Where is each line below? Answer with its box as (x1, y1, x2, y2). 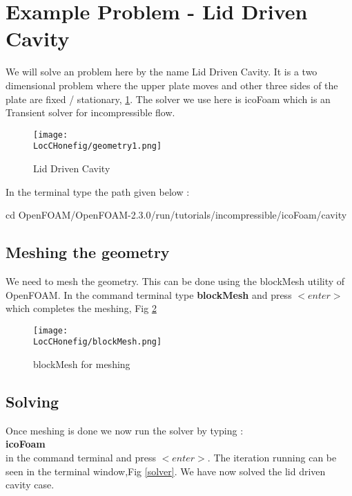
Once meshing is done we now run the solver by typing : (6, 423, 244, 437)
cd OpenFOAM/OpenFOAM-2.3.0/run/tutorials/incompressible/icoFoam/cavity (6, 208, 347, 222)
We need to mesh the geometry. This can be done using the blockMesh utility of (6, 273, 345, 288)
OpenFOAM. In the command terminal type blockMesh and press (6, 287, 292, 302)
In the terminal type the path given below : (6, 184, 190, 199)
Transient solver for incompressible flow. (6, 105, 175, 120)
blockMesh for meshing (33, 357, 130, 371)
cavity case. (6, 477, 55, 492)
